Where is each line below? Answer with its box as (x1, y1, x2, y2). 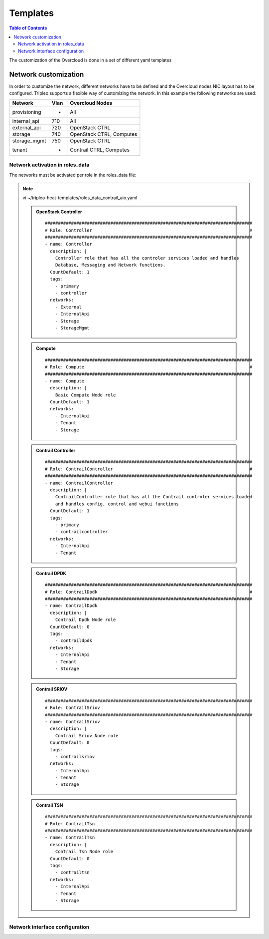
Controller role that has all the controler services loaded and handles (55, 255, 239, 261)
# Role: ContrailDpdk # (45, 589, 253, 595)
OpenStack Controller (36, 209, 82, 215)
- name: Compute (45, 378, 85, 384)
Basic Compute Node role (55, 392, 116, 398)
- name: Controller (45, 241, 92, 247)
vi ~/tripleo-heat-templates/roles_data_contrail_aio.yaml (22, 195, 137, 201)
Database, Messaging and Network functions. (55, 262, 166, 268)
